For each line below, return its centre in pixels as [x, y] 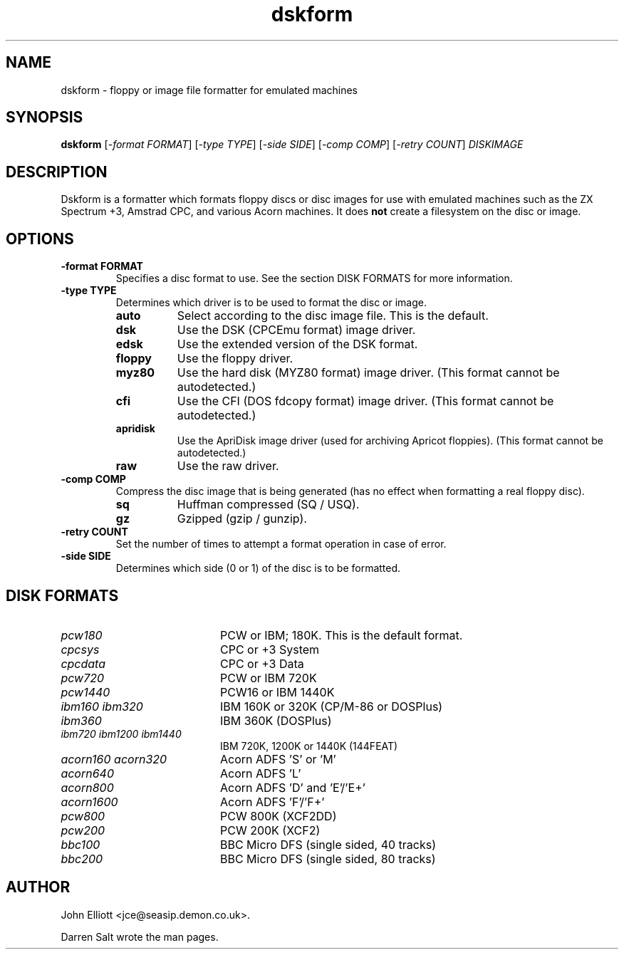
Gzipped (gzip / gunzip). [242, 519]
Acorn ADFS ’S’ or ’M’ [278, 759]
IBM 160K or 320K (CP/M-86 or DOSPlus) [331, 706]
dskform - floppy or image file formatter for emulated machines [209, 90]
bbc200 [82, 859]
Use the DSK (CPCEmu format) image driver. [296, 330]
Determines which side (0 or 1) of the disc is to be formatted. [258, 568]
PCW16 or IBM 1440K [277, 692]
